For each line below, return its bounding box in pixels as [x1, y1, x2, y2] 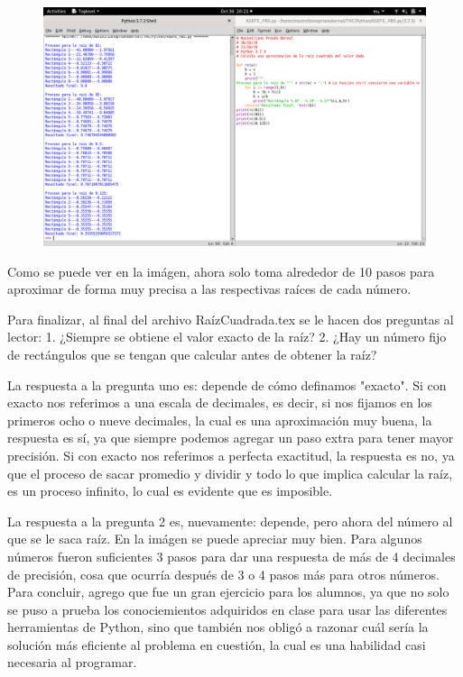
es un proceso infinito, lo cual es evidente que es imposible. [7, 481, 333, 500]
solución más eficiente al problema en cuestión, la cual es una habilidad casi [7, 635, 426, 654]
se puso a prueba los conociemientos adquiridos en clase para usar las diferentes [7, 599, 448, 618]
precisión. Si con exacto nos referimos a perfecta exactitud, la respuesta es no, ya [7, 445, 455, 464]
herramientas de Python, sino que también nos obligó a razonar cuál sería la [7, 618, 429, 636]
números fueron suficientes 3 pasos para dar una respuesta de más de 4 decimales [7, 546, 456, 565]
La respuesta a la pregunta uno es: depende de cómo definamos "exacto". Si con [7, 375, 447, 394]
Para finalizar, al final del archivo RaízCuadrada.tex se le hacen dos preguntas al [7, 309, 454, 328]
